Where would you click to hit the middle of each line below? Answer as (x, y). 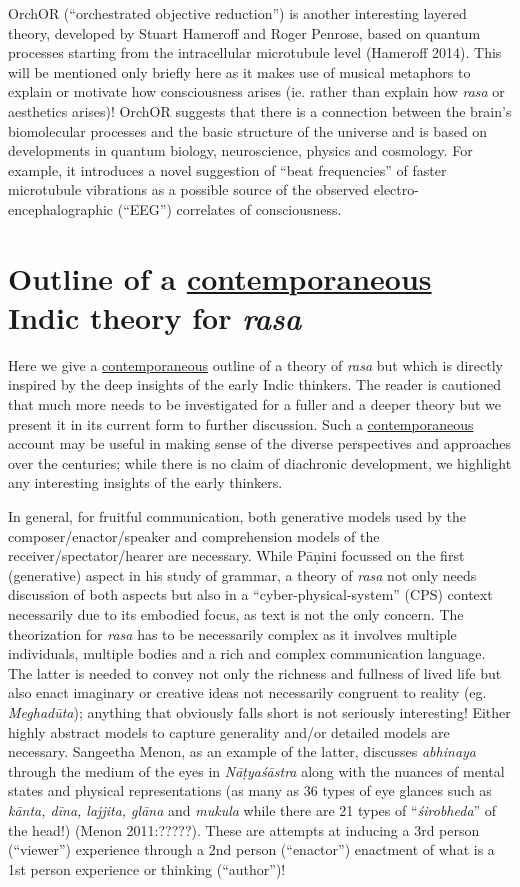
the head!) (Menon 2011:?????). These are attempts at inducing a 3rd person (244, 829)
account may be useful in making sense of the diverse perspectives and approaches (260, 443)
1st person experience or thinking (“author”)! (147, 868)
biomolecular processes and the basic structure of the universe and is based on (248, 130)
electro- (396, 189)
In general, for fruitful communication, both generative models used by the (237, 516)
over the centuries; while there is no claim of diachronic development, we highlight (260, 462)
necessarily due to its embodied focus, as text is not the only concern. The (236, 613)
